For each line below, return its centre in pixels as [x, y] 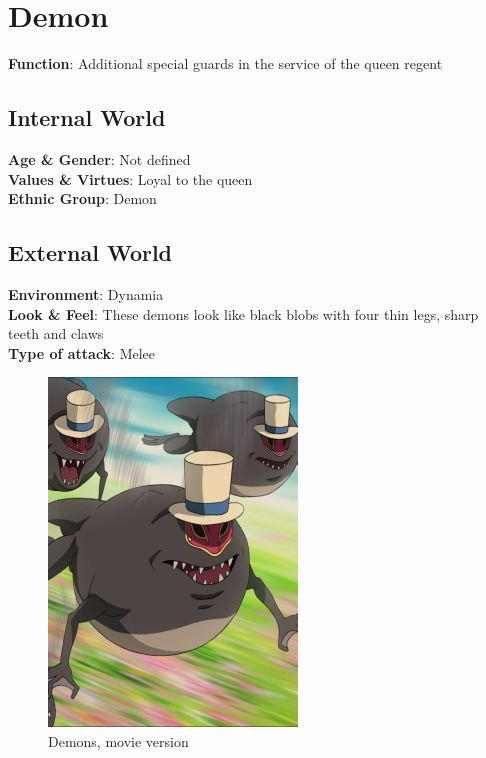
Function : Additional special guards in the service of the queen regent [225, 63]
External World [90, 252]
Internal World [87, 117]
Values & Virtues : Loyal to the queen [130, 178]
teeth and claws [56, 333]
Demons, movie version [118, 740]
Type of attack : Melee [82, 352]
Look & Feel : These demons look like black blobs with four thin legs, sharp [243, 313]
